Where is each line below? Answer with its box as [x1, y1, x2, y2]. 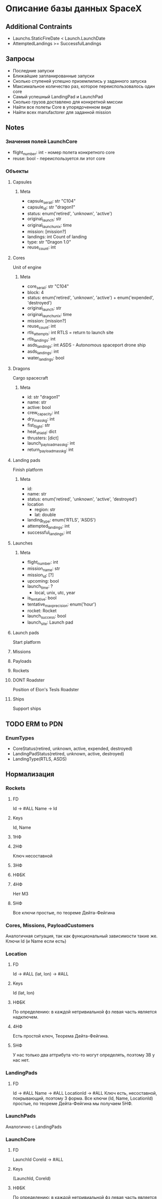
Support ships [12, 705, 41, 712]
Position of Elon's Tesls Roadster [12, 687, 79, 693]
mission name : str [27, 566, 60, 572]
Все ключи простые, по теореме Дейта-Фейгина [12, 909, 116, 915]
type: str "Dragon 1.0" [27, 239, 71, 245]
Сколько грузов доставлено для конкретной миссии [12, 99, 123, 105]
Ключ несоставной [12, 853, 53, 859]
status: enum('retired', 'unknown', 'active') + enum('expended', [27, 294, 154, 301]
